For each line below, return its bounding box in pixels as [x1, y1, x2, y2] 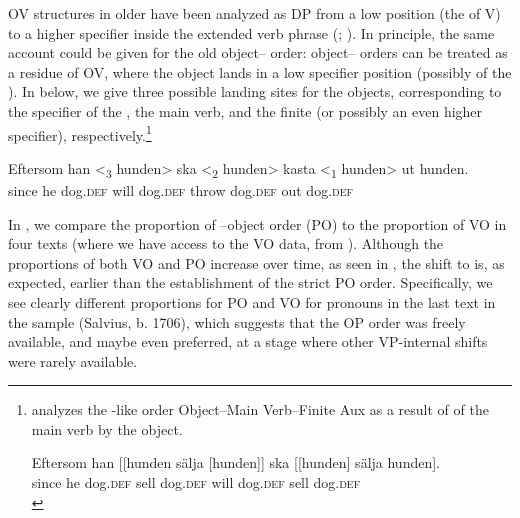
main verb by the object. [31, 418, 183, 439]
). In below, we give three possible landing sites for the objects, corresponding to [8, 81, 502, 102]
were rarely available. [8, 350, 138, 371]
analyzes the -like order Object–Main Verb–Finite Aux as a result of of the [31, 399, 489, 420]
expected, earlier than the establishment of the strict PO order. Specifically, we [8, 272, 493, 293]
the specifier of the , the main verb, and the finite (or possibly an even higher [8, 100, 483, 121]
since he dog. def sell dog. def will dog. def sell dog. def [31, 472, 361, 493]
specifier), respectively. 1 [8, 121, 152, 145]
